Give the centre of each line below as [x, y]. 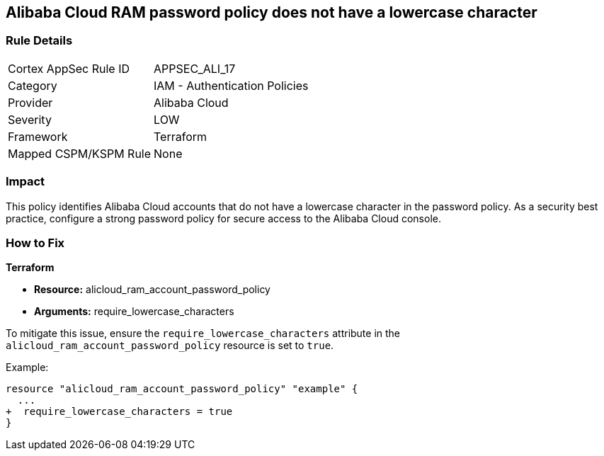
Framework [38, 136]
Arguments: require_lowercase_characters [134, 312]
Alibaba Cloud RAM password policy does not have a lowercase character [272, 12]
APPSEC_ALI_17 [195, 68]
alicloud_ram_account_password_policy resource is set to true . [170, 346]
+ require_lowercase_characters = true [119, 412]
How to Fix [35, 243]
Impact [25, 182]
